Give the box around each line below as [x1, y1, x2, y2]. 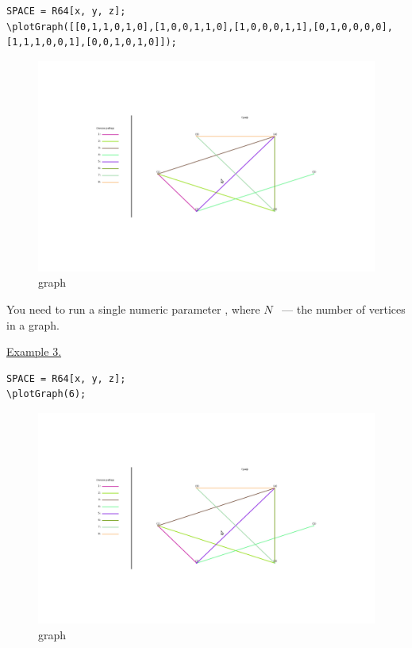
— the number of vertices [282, 300, 406, 317]
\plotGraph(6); [6, 388, 87, 400]
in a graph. [6, 316, 60, 333]
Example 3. [6, 343, 62, 360]
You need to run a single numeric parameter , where [6, 300, 260, 317]
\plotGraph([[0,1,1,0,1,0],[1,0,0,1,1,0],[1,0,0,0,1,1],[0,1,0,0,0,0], [6, 21, 393, 33]
